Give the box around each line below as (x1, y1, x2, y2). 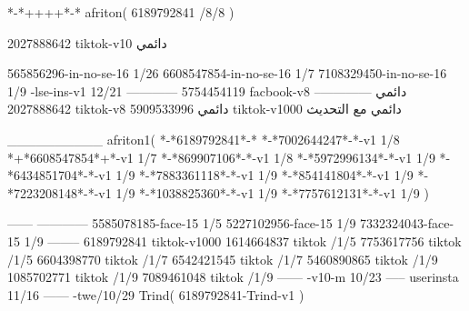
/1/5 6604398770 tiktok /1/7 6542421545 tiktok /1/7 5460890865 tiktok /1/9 (7, 249, 438, 268)
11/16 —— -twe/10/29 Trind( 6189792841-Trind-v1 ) (7, 285, 304, 304)
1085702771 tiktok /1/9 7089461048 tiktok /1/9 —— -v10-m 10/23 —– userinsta (7, 267, 459, 286)
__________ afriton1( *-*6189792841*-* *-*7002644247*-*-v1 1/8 (7, 129, 400, 148)
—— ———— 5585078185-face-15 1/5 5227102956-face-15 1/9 (7, 214, 356, 233)
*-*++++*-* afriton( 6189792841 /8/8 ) (7, 3, 234, 21)
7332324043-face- (360, 214, 454, 233)
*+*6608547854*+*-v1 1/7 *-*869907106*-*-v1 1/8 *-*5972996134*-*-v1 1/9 (7, 147, 435, 166)
